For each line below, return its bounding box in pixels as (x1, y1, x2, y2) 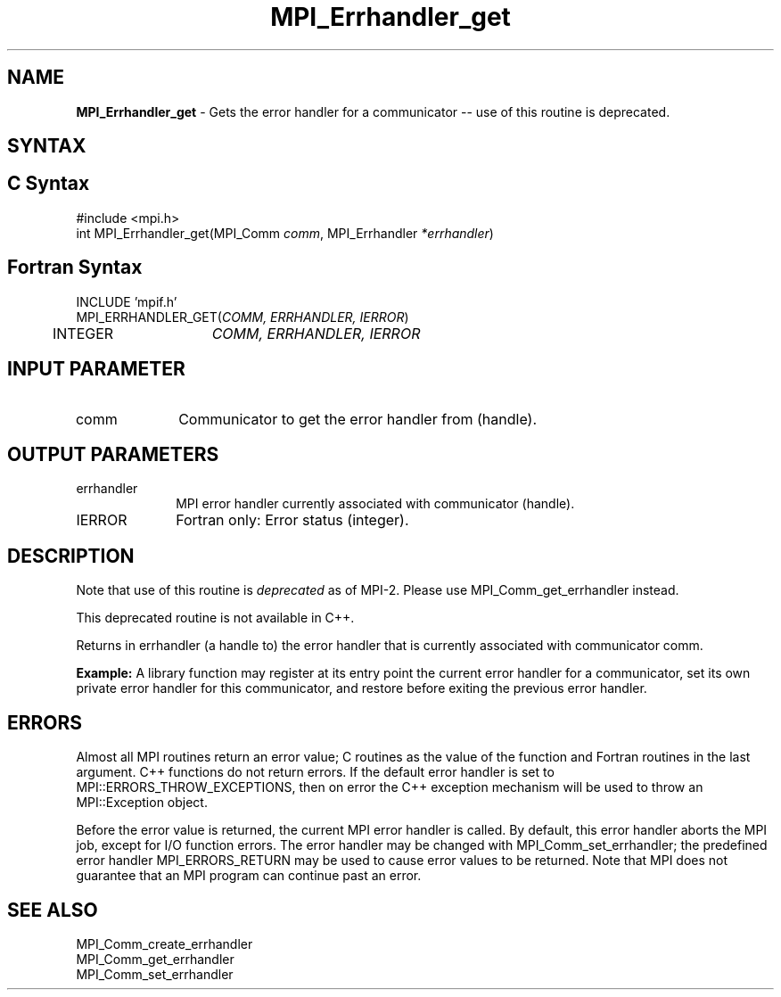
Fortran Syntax (7, 256, 143, 279)
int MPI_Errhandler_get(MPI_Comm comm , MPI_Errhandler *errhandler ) (76, 225, 494, 241)
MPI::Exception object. (76, 795, 208, 811)
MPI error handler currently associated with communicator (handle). (176, 496, 575, 512)
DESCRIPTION (7, 544, 135, 567)
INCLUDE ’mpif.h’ (76, 293, 177, 309)
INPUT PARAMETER (7, 358, 185, 381)
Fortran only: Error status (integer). (176, 511, 409, 530)
